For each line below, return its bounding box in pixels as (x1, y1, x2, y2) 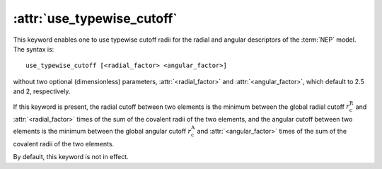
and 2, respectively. (13, 87, 71, 95)
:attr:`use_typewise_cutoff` (13, 11, 178, 26)
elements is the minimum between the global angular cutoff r (13, 127, 192, 136)
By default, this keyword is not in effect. (13, 153, 129, 161)
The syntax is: (13, 45, 54, 53)
